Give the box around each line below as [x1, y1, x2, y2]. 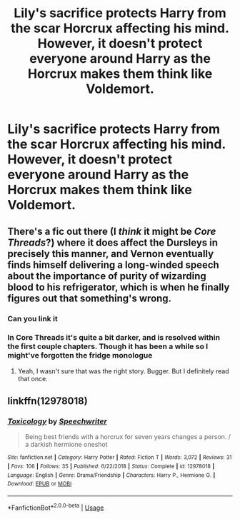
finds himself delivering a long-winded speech [7, 258, 219, 271]
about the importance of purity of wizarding [7, 270, 207, 282]
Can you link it [7, 313, 59, 323]
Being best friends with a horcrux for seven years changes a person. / [24, 433, 231, 441]
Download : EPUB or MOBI [7, 480, 72, 488]
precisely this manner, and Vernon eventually [7, 248, 214, 260]
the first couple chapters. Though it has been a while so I [7, 341, 209, 351]
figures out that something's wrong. [7, 292, 172, 304]
